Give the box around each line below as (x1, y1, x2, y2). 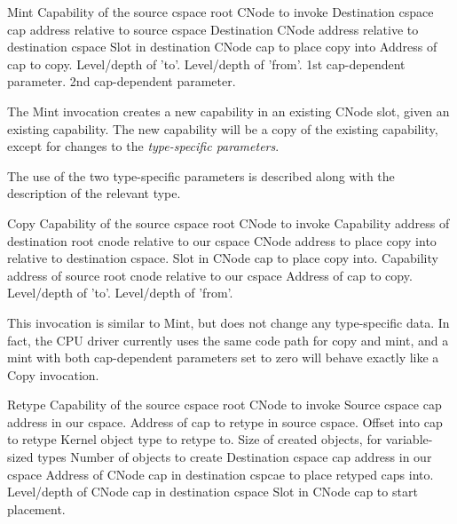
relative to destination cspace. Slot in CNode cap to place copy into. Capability (7, 249, 438, 267)
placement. (7, 499, 66, 518)
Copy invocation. (7, 365, 99, 384)
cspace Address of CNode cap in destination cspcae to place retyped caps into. (7, 464, 434, 483)
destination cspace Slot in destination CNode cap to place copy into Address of (7, 37, 437, 56)
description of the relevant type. (7, 184, 181, 202)
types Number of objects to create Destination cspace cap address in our (37, 448, 432, 466)
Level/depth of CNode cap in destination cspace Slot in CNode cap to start (7, 482, 418, 501)
